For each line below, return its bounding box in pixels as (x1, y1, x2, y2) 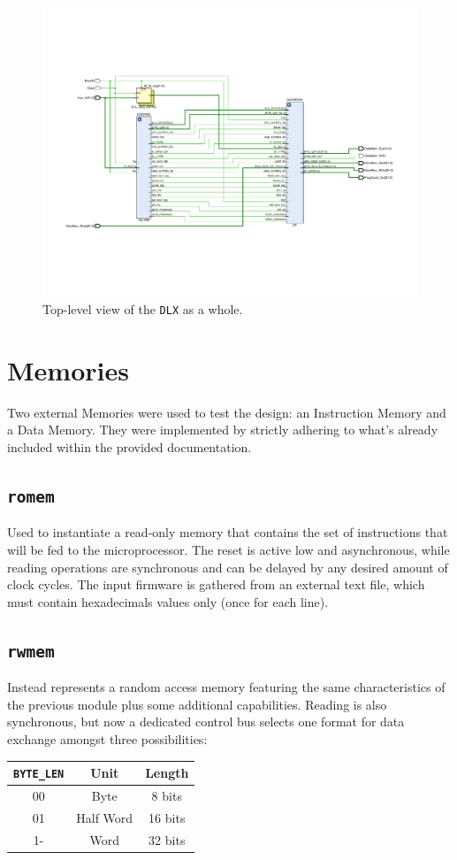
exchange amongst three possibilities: (7, 729, 208, 748)
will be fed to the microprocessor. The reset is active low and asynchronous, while (7, 541, 450, 559)
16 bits (149, 808, 186, 826)
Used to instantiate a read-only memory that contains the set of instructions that (7, 523, 448, 541)
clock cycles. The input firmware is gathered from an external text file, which (7, 575, 425, 594)
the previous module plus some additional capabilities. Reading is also (7, 695, 387, 713)
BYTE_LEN (13, 768, 65, 781)
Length (145, 764, 189, 782)
